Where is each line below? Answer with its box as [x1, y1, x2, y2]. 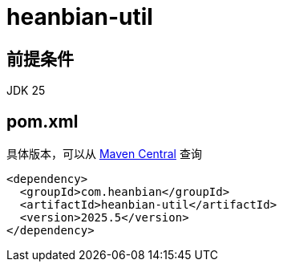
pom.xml [6, 111, 79, 132]
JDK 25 [6, 83, 46, 98]
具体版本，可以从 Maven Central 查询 [6, 147, 202, 161]
